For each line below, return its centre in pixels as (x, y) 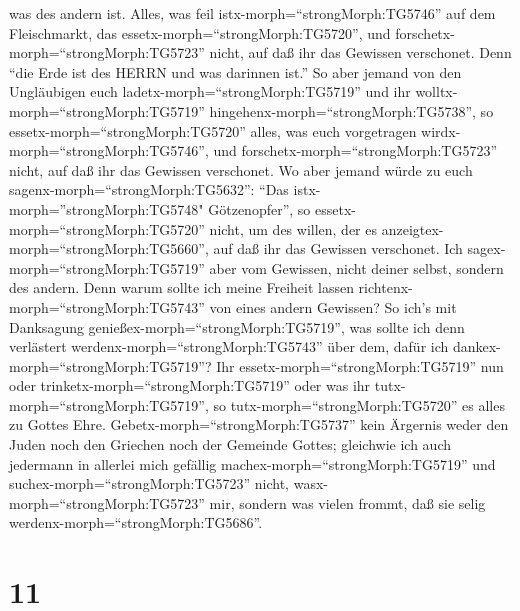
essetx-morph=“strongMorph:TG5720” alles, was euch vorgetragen (213, 130)
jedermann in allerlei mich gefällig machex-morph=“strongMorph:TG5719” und (252, 463)
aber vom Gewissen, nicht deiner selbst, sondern (356, 267)
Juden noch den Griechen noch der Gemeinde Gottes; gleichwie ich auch (230, 444)
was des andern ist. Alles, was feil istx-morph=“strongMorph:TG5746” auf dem (252, 13)
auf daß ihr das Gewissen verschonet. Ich (338, 248)
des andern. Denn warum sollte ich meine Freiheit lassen (181, 287)
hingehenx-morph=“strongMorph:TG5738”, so (351, 110)
